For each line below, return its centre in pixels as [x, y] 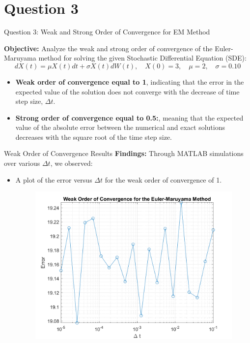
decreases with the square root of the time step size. [94, 137]
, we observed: [71, 163]
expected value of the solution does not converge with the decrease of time [127, 91]
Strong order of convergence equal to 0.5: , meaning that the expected [129, 117]
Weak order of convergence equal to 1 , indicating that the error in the [130, 81]
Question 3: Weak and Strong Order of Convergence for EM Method [107, 32]
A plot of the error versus [54, 179]
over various [22, 163]
